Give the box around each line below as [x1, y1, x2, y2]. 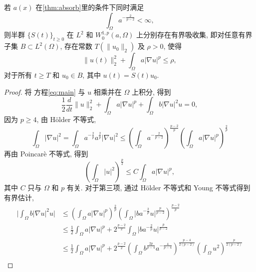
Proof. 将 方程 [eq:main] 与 [4, 86, 85, 97]
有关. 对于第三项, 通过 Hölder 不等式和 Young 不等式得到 [66, 182, 251, 193]
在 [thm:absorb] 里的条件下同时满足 [35, 2, 144, 12]
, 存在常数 [60, 41, 93, 51]
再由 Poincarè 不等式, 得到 [4, 148, 88, 159]
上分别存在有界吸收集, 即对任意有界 [136, 29, 253, 40]
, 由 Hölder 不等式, [36, 114, 96, 124]
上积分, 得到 [131, 86, 171, 97]
